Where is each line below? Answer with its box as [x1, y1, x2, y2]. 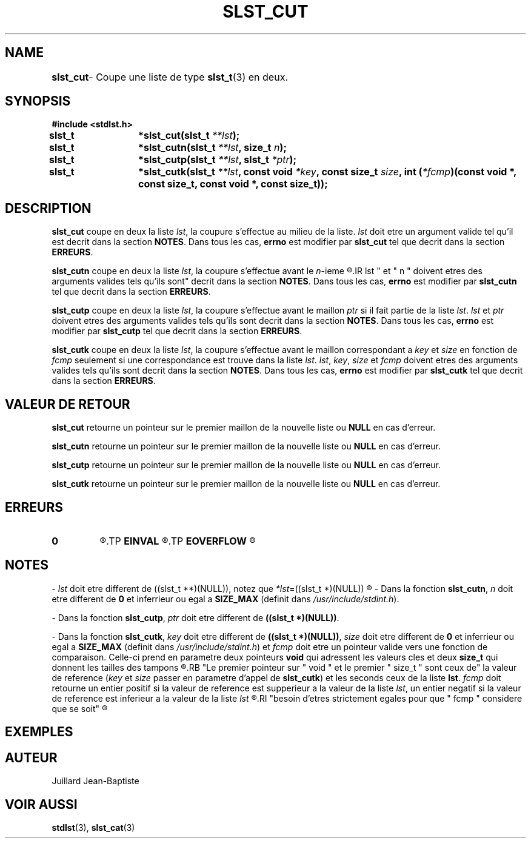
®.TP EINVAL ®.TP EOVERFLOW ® [99, 534, 256, 547]
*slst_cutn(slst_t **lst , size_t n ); [138, 141, 287, 154]
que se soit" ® [52, 703, 108, 714]
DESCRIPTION [5, 200, 92, 216]
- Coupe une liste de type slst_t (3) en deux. [88, 70, 288, 83]
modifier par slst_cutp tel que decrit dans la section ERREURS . [52, 326, 302, 337]
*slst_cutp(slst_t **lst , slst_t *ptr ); [138, 153, 297, 166]
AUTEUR [5, 750, 58, 765]
